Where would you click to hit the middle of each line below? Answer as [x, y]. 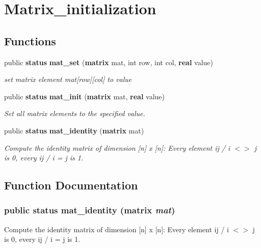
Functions [30, 40]
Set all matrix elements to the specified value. [75, 113]
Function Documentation [71, 185]
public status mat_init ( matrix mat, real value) [84, 96]
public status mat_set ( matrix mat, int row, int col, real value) [109, 62]
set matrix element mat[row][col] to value [68, 79]
